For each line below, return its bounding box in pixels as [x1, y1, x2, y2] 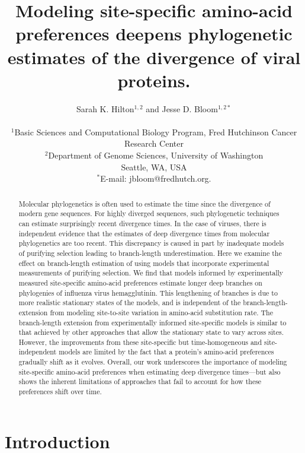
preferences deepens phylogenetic [15, 21, 293, 46]
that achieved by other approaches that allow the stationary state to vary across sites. [18, 327, 284, 337]
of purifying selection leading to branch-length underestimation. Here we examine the [18, 248, 282, 258]
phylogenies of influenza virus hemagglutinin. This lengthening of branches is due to [18, 287, 278, 297]
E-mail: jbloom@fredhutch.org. [100, 172, 211, 185]
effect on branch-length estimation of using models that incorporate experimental [18, 258, 269, 268]
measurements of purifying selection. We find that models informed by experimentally [18, 268, 284, 278]
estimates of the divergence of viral [7, 45, 301, 69]
